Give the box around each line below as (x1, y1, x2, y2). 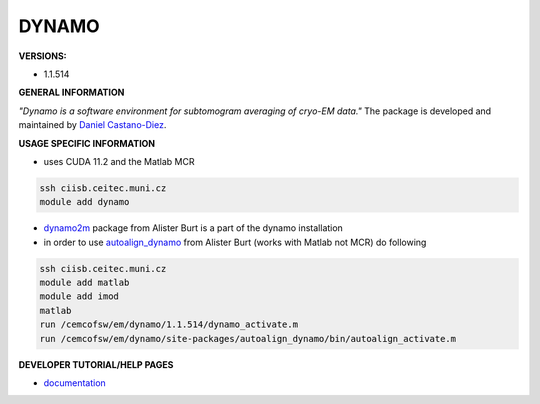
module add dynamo (39, 196, 130, 208)
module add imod (39, 291, 120, 302)
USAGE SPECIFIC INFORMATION (18, 137, 156, 149)
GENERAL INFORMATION (18, 86, 125, 99)
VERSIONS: (18, 50, 67, 62)
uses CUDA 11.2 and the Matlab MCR (43, 155, 195, 167)
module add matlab (39, 277, 130, 289)
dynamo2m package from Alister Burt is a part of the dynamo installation (43, 222, 344, 234)
